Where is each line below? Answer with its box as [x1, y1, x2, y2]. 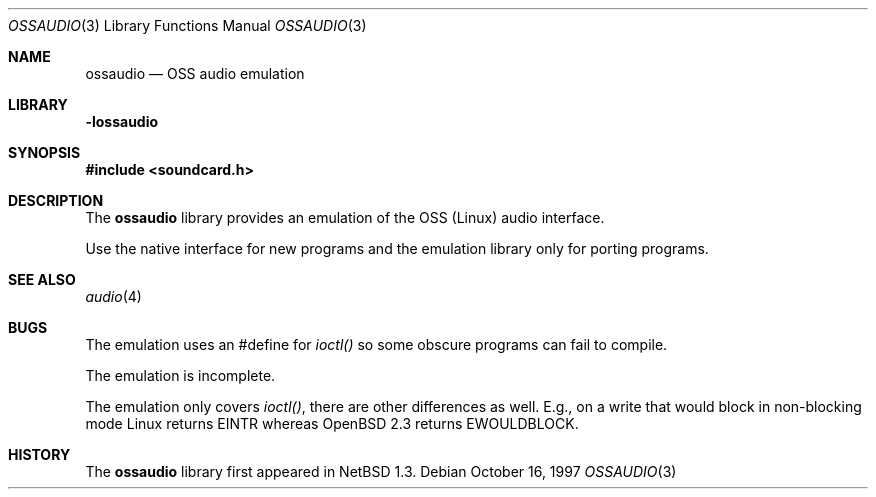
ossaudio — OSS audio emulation [85, 65, 305, 82]
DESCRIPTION [8, 192, 104, 209]
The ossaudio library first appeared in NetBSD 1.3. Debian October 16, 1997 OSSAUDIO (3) [85, 463, 677, 480]
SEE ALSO [8, 271, 76, 288]
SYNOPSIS [8, 144, 81, 161]
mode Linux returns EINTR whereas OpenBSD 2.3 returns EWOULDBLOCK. [85, 415, 579, 432]
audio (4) [85, 288, 142, 305]
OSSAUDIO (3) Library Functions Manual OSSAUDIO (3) [8, 17, 367, 34]
